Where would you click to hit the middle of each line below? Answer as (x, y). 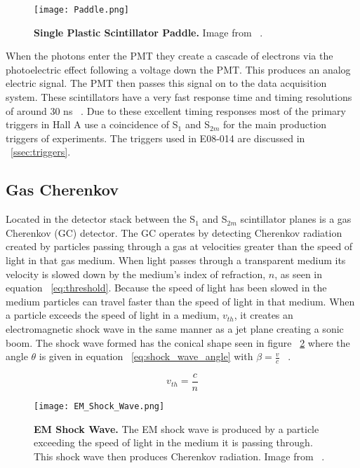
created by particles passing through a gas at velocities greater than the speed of (179, 246)
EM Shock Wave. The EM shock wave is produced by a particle (176, 428)
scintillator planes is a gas (296, 219)
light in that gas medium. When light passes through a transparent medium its (176, 260)
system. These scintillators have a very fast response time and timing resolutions (179, 97)
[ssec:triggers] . (41, 152)
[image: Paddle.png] (82, 10)
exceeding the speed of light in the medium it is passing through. (173, 442)
